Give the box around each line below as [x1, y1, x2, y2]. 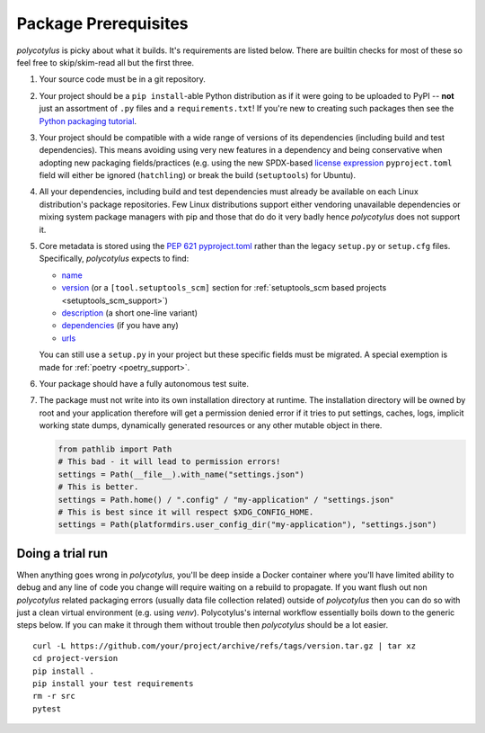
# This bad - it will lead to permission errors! [57, 457, 281, 467]
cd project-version [32, 653, 119, 664]
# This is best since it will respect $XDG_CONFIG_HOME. [57, 507, 314, 517]
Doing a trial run [16, 545, 108, 561]
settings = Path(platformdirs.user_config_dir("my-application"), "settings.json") [57, 520, 437, 530]
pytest [32, 703, 62, 714]
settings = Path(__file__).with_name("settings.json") [57, 469, 304, 479]
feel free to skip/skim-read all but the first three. [16, 57, 195, 67]
